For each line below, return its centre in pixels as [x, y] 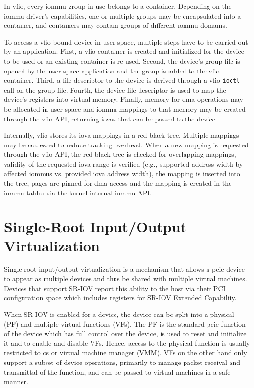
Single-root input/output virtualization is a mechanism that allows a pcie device [124, 269]
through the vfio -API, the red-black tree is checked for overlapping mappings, [120, 154]
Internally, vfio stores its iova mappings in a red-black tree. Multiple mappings [122, 135]
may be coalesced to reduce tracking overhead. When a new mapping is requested [126, 144]
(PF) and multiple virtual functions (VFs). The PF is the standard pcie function [125, 324]
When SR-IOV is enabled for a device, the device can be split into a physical [119, 314]
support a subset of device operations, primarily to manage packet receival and [122, 362]
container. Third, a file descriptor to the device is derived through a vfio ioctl [122, 80]
